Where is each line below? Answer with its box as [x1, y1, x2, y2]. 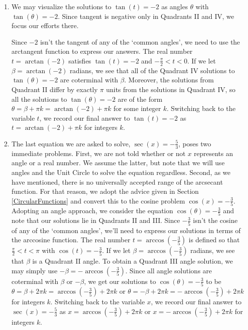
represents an [194, 148, 233, 158]
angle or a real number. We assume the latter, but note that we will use [11, 157, 225, 168]
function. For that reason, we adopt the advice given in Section [11, 186, 199, 196]
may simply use [11, 265, 58, 275]
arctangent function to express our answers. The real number [11, 46, 193, 56]
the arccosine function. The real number [11, 235, 130, 245]
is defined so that [188, 235, 240, 245]
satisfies [68, 55, 92, 65]
